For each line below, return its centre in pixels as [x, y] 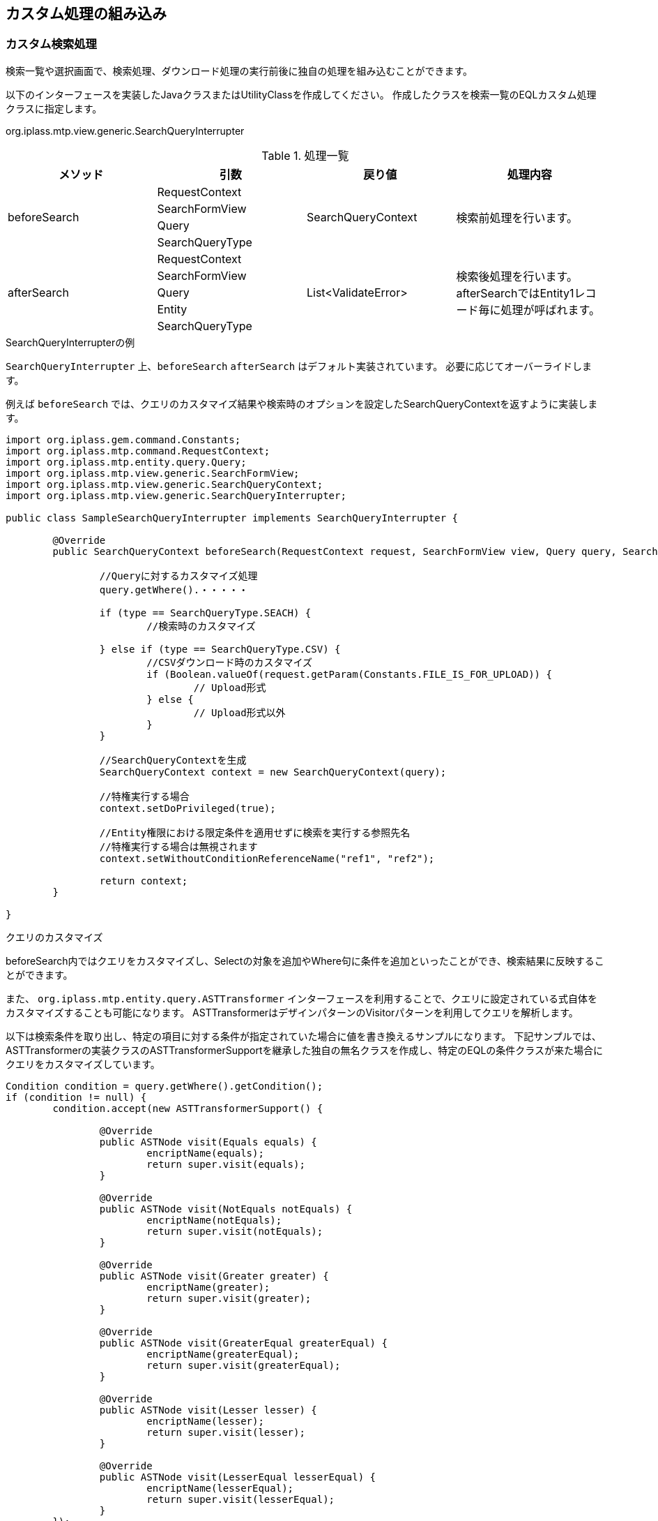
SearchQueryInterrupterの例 [70, 342]
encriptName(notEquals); [214, 1220]
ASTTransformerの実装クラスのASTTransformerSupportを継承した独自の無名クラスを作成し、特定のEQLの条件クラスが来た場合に [305, 1050]
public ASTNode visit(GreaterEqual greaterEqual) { [243, 1343]
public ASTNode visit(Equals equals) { [208, 1142]
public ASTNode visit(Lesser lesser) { [208, 1410]
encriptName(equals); [205, 1153]
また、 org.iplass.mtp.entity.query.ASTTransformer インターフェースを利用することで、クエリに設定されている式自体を [301, 998]
